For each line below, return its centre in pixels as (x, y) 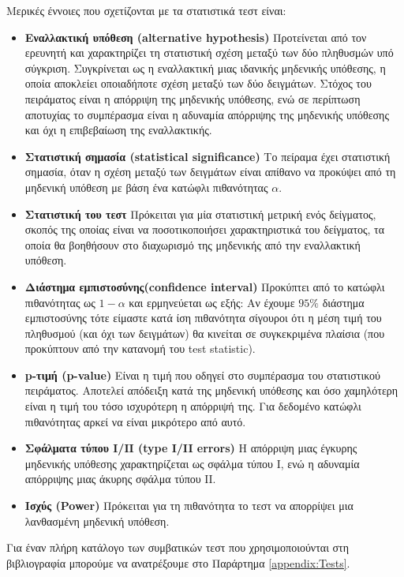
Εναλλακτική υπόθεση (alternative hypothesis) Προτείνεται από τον (196, 37)
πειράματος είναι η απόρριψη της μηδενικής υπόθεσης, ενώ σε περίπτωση (193, 98)
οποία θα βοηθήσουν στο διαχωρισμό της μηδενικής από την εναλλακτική (193, 244)
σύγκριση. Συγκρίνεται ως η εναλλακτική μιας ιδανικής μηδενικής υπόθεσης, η (205, 67)
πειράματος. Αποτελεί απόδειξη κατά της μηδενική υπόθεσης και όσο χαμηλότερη (211, 390)
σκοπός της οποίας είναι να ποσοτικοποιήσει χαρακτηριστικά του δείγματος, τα (205, 229)
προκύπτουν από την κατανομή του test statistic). (140, 348)
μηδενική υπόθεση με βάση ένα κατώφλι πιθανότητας (146, 187)
